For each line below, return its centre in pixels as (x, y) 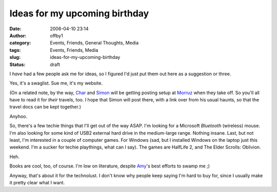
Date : (15, 29)
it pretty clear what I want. (37, 182)
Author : (18, 35)
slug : (15, 57)
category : (20, 43)
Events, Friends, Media (74, 50)
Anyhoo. (18, 116)
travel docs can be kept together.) (45, 107)
